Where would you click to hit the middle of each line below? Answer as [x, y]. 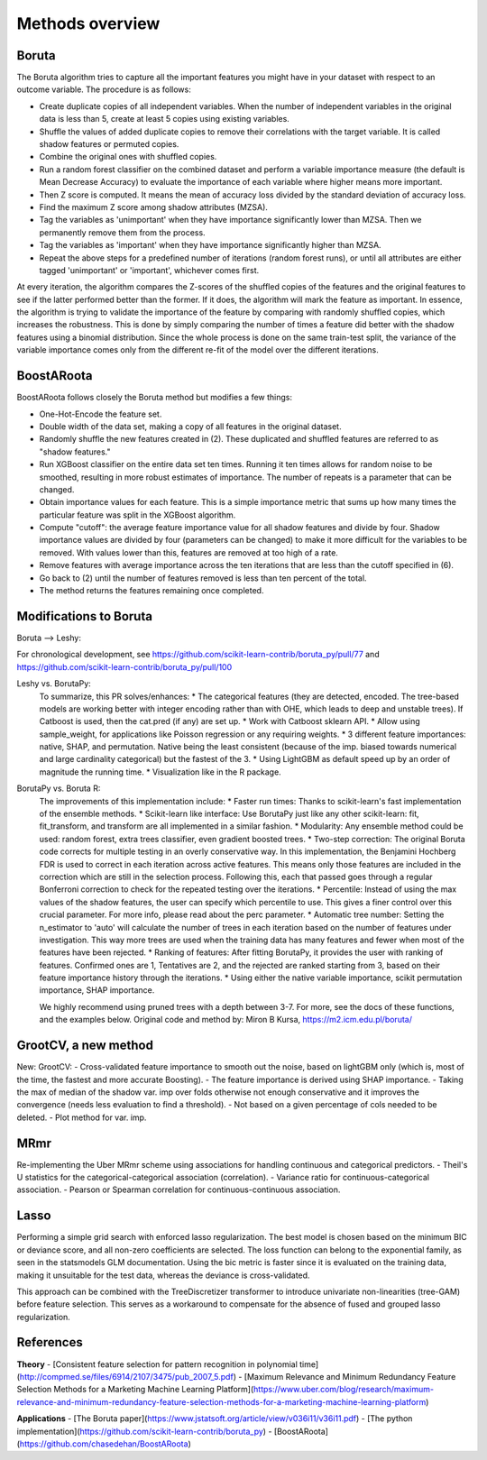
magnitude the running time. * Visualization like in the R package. [160, 772]
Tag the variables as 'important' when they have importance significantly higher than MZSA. [211, 245]
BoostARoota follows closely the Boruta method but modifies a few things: [155, 398]
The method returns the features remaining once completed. [152, 591]
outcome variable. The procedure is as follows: [104, 89]
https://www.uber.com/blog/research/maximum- [344, 1390]
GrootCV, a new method [85, 1046]
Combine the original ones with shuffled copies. [128, 157]
